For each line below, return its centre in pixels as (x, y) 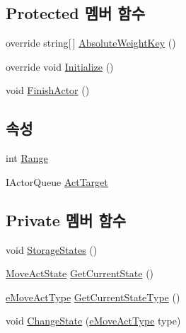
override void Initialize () (60, 66)
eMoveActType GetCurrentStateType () (93, 297)
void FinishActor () (48, 90)
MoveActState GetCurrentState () (80, 273)
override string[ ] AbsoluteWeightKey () (91, 43)
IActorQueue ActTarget (57, 181)
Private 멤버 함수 (66, 220)
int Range (27, 158)
